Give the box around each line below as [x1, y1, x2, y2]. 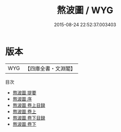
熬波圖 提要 [12, 89, 36, 96]
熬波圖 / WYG [57, 5, 113, 16]
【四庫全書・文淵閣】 [25, 65, 76, 72]
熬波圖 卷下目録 [12, 114, 46, 121]
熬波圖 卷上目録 [12, 102, 46, 108]
